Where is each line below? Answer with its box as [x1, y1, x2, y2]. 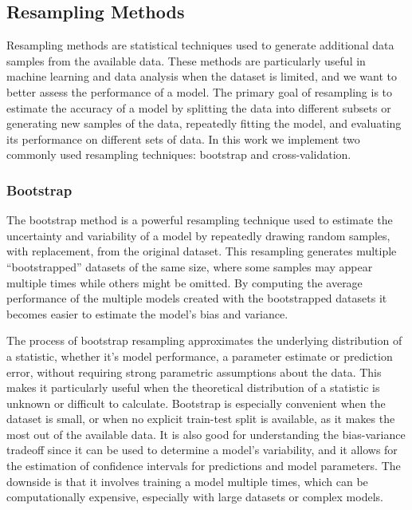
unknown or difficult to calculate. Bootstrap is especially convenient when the [6, 394, 386, 411]
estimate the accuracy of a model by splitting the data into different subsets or [6, 99, 391, 116]
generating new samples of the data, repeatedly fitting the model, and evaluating [6, 115, 402, 132]
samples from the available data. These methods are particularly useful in [6, 52, 366, 69]
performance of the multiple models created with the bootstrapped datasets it [6, 290, 387, 306]
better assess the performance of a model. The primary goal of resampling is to [6, 83, 393, 100]
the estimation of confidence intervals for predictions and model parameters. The [6, 457, 401, 474]
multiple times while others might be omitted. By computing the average [6, 274, 363, 291]
